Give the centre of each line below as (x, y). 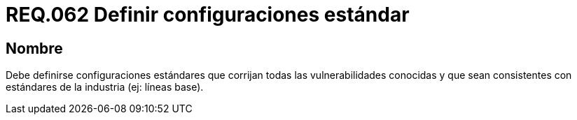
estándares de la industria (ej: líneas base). (105, 87)
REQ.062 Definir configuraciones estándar (208, 15)
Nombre (34, 48)
